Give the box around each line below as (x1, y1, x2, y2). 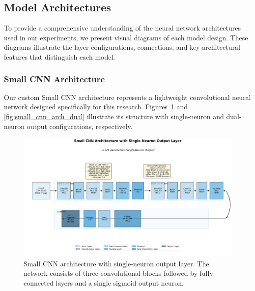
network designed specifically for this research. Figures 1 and (4, 101, 188, 112)
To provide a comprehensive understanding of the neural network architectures (4, 23, 241, 33)
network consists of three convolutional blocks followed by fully (24, 268, 213, 278)
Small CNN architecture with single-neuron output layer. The (24, 258, 209, 268)
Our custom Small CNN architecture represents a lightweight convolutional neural (4, 92, 251, 102)
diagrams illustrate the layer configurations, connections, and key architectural (4, 42, 240, 52)
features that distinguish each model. (4, 51, 115, 62)
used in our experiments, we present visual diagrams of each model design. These (4, 32, 248, 42)
